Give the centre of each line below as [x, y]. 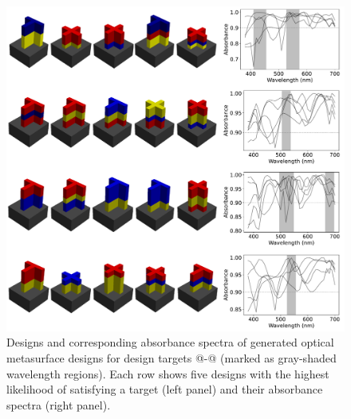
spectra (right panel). [59, 404]
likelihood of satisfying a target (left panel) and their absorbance [165, 389]
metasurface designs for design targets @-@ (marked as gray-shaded [172, 358]
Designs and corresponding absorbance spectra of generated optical [170, 342]
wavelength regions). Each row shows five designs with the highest [168, 373]
